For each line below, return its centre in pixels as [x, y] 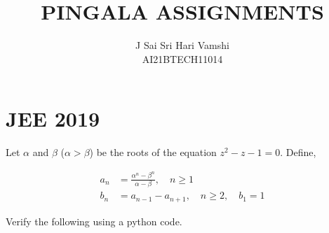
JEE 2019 [53, 119]
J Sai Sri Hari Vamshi [182, 45]
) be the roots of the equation [153, 152]
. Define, [298, 152]
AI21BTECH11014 [182, 58]
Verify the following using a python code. [94, 221]
